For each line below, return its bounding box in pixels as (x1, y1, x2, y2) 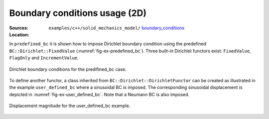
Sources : (9, 25, 28, 31)
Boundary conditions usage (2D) (9, 7, 147, 18)
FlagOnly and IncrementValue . (9, 55, 79, 61)
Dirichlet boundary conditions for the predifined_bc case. (9, 66, 127, 72)
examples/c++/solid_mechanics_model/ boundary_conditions (48, 25, 185, 31)
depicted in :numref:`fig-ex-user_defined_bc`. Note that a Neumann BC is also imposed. (9, 91, 190, 97)
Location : (9, 31, 29, 37)
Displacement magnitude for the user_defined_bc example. (9, 103, 131, 109)
